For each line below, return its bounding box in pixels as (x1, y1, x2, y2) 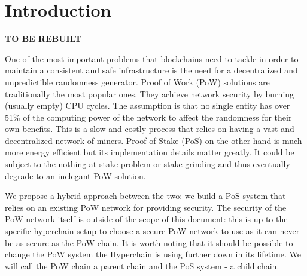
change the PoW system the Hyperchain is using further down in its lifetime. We (5, 248, 301, 260)
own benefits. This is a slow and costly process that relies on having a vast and (5, 122, 294, 135)
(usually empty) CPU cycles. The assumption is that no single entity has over (5, 99, 290, 112)
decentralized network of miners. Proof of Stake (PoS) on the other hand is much (5, 134, 302, 146)
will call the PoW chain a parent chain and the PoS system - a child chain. (5, 259, 279, 272)
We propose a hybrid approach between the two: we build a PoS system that (5, 189, 286, 202)
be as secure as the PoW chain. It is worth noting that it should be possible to (5, 236, 293, 249)
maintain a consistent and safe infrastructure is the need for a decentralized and (5, 64, 298, 76)
